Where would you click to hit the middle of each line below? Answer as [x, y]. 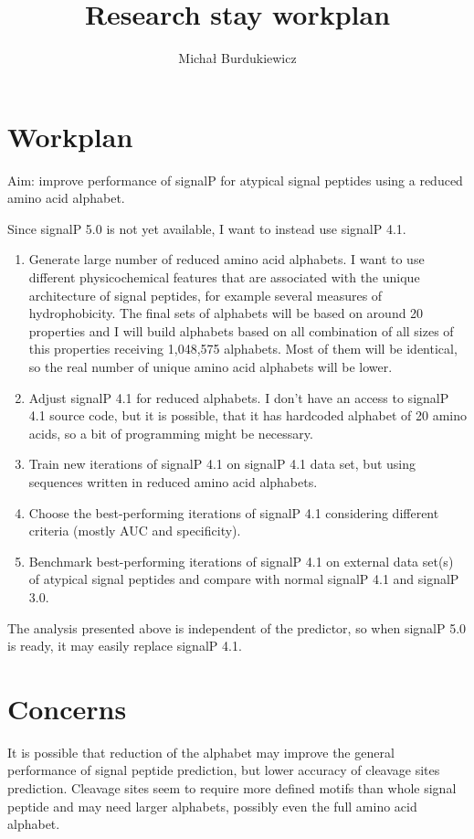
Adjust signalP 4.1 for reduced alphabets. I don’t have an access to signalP [239, 397]
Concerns [67, 708]
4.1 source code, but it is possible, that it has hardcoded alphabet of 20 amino [248, 415]
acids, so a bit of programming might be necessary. [171, 433]
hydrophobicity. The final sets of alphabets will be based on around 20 [226, 313]
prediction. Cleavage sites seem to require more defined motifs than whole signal [232, 788]
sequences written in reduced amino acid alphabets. [173, 481]
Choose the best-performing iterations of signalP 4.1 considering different [234, 512]
